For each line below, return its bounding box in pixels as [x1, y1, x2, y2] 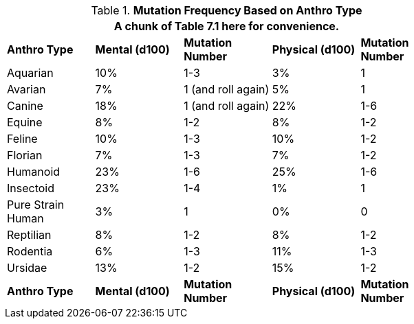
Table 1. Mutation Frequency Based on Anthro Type [91, 3, 362, 17]
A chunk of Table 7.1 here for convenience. [113, 19, 340, 33]
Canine [7, 99, 43, 113]
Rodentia [7, 244, 53, 258]
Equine [7, 115, 43, 129]
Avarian [7, 82, 46, 96]
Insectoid [7, 181, 55, 195]
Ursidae [7, 261, 47, 275]
